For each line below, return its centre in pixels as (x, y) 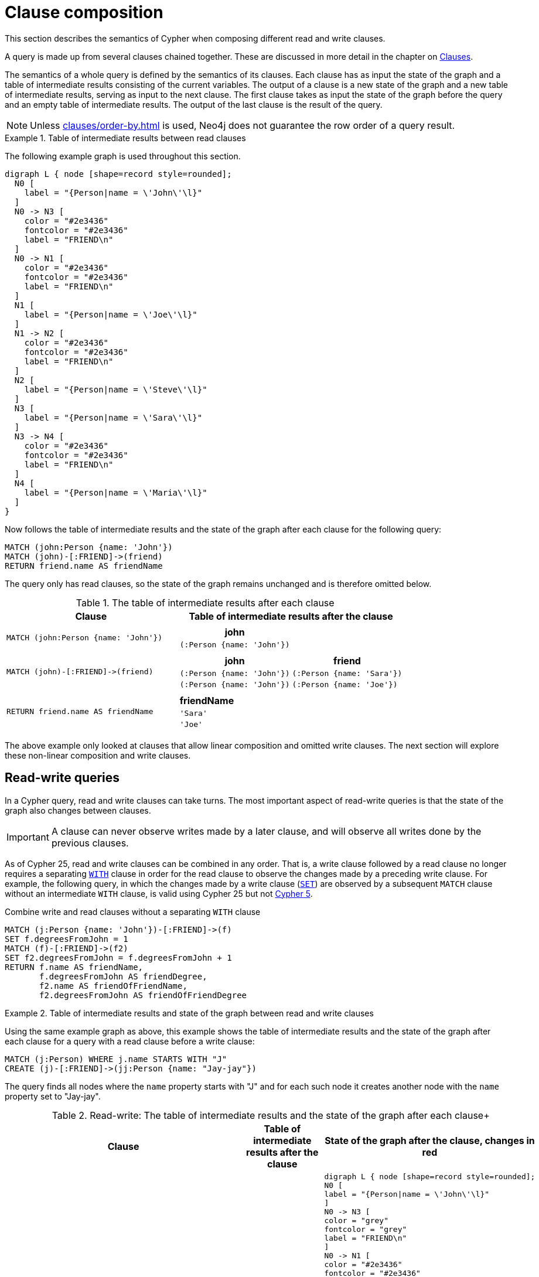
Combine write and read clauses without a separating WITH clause (133, 911)
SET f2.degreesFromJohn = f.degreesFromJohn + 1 (118, 957)
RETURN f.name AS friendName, (74, 967)
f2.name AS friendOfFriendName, (113, 986)
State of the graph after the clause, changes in (430, 1140)
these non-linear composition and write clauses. (98, 755)
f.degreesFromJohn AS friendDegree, (123, 976)
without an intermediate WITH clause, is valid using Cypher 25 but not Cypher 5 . (159, 893)
